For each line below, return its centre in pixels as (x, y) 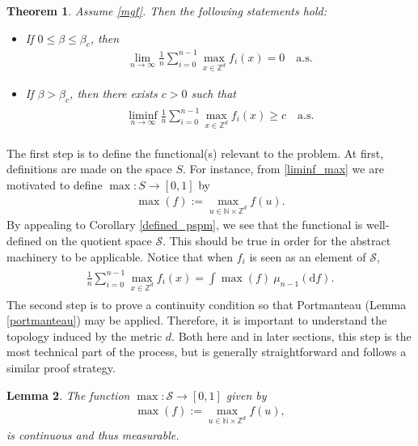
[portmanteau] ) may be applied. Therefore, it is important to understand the (197, 320)
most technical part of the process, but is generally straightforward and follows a (207, 352)
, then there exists (114, 93)
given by (246, 395)
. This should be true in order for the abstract (277, 241)
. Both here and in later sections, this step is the (291, 336)
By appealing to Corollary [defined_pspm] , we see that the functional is (185, 225)
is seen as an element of (308, 256)
